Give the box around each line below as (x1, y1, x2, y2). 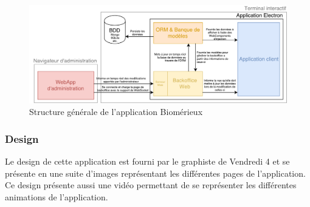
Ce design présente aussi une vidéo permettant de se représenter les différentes (5, 179, 297, 191)
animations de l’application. (5, 190, 108, 203)
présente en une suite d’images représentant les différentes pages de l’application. (5, 166, 306, 179)
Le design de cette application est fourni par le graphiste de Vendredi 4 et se (5, 155, 290, 168)
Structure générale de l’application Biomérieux (29, 105, 203, 118)
